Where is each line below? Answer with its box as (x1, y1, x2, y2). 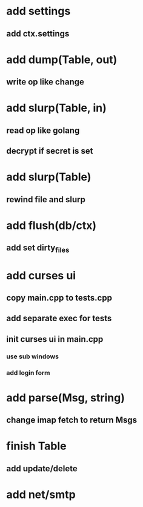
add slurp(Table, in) (6, 101, 107, 115)
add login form (6, 369, 50, 377)
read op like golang (6, 125, 80, 135)
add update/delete (6, 463, 78, 474)
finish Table (6, 439, 67, 453)
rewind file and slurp (6, 194, 86, 205)
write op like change (6, 77, 85, 87)
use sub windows (6, 352, 59, 361)
